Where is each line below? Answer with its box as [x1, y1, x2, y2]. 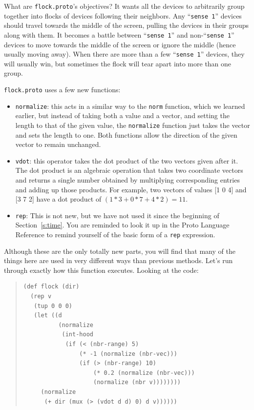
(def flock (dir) [23, 283, 80, 290]
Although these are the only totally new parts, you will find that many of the [4, 246, 235, 256]
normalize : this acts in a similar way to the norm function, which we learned [15, 101, 245, 111]
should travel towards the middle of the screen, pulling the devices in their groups [4, 20, 249, 30]
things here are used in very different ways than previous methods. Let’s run [4, 255, 233, 266]
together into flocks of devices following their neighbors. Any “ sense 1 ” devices [4, 10, 242, 20]
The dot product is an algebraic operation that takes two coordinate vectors [15, 165, 243, 175]
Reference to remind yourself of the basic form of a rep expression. [15, 229, 215, 240]
